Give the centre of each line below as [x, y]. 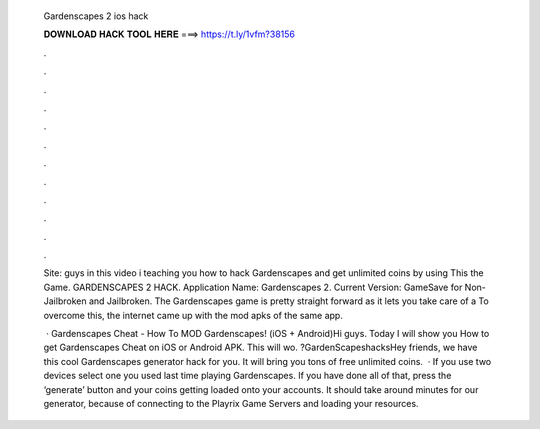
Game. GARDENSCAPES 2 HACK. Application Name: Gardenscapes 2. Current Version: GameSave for [253, 287]
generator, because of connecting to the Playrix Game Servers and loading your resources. [231, 403]
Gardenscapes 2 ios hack [96, 16]
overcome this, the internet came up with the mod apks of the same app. [193, 315]
